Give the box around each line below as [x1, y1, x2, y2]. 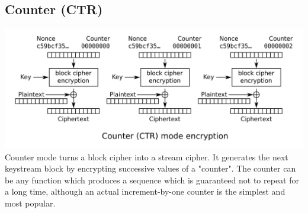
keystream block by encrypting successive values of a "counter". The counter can [5, 162, 296, 175]
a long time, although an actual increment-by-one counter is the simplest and [5, 185, 285, 198]
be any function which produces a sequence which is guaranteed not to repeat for [5, 173, 299, 186]
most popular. [5, 196, 56, 209]
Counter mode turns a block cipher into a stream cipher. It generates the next [5, 150, 288, 163]
